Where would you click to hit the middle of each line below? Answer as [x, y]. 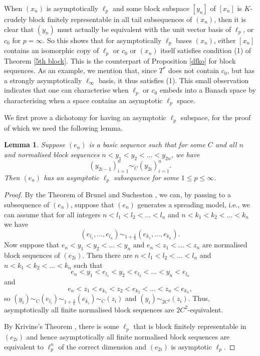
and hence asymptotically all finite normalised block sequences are [128, 336]
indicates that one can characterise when [66, 90]
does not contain [194, 70]
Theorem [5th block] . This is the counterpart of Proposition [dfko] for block [120, 60]
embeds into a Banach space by [208, 90]
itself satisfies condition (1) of [206, 50]
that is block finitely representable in [190, 326]
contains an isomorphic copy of [52, 50]
